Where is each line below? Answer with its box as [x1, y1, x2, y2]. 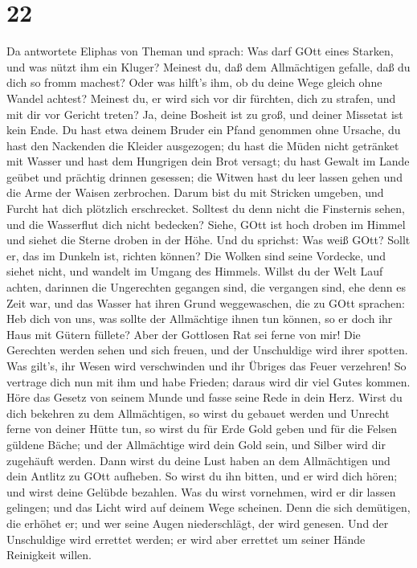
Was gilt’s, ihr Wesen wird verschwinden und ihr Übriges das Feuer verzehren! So [6, 358, 407, 374]
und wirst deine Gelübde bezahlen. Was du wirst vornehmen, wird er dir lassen [6, 483, 396, 500]
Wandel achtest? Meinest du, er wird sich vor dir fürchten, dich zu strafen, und [6, 89, 396, 106]
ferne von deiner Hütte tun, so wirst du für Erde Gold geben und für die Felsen [6, 420, 397, 437]
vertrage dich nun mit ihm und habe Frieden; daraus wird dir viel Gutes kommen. [6, 373, 411, 390]
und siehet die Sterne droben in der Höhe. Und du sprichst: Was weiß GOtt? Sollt [6, 231, 411, 248]
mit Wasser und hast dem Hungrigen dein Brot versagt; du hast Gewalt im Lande [6, 153, 410, 170]
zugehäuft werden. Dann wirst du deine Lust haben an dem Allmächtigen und [6, 452, 390, 468]
